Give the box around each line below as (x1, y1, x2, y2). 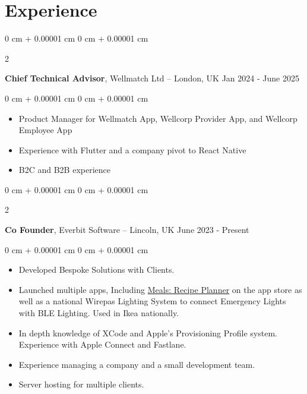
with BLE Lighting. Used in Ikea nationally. (18, 307, 179, 319)
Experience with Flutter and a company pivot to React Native (18, 143, 246, 156)
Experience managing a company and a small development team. (18, 358, 255, 370)
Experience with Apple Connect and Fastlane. (18, 338, 186, 351)
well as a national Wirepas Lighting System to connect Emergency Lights (18, 295, 286, 307)
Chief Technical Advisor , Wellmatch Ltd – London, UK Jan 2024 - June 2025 (5, 72, 299, 84)
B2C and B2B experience (18, 163, 111, 176)
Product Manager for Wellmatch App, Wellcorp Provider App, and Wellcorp (18, 112, 297, 124)
